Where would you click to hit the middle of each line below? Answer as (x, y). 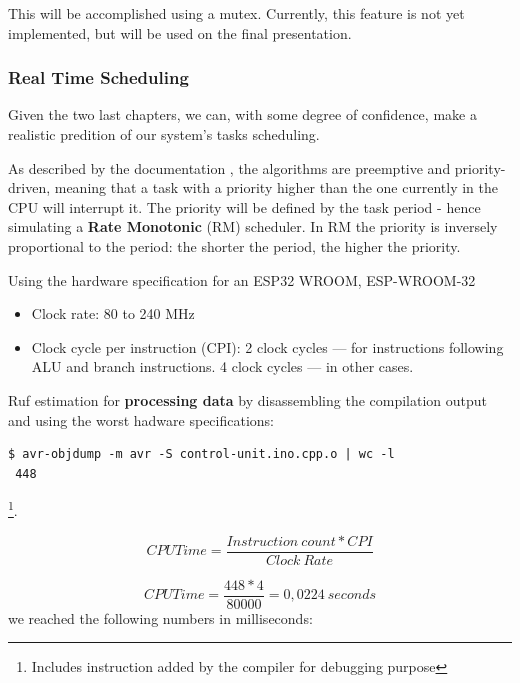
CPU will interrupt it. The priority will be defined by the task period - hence (244, 206)
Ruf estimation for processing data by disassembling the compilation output (248, 399)
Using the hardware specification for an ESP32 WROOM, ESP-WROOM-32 (242, 279)
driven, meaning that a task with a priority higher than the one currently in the (253, 187)
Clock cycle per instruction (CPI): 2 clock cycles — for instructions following (267, 346)
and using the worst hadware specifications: (141, 419)
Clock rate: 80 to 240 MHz (113, 313)
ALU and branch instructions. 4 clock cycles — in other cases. (222, 366)
